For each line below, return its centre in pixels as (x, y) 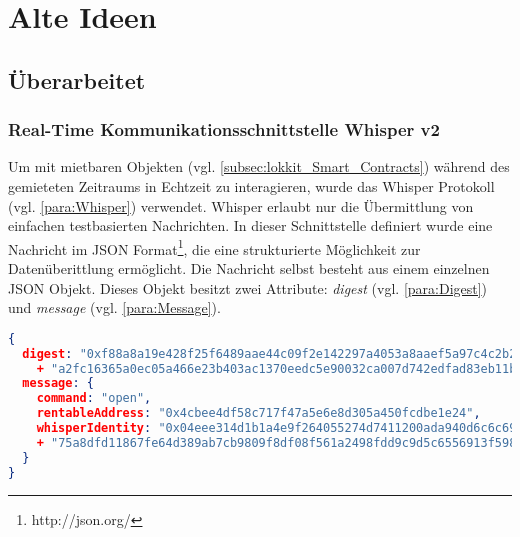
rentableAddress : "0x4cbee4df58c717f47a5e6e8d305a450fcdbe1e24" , (258, 413)
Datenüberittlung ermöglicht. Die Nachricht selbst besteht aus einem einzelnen (249, 268)
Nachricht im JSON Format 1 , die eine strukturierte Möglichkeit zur (214, 247)
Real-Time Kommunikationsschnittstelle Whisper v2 (224, 129)
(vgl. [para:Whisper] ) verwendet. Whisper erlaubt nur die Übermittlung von (241, 205)
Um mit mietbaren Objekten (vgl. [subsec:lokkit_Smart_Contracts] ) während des (259, 166)
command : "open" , (94, 398)
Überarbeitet (77, 79)
